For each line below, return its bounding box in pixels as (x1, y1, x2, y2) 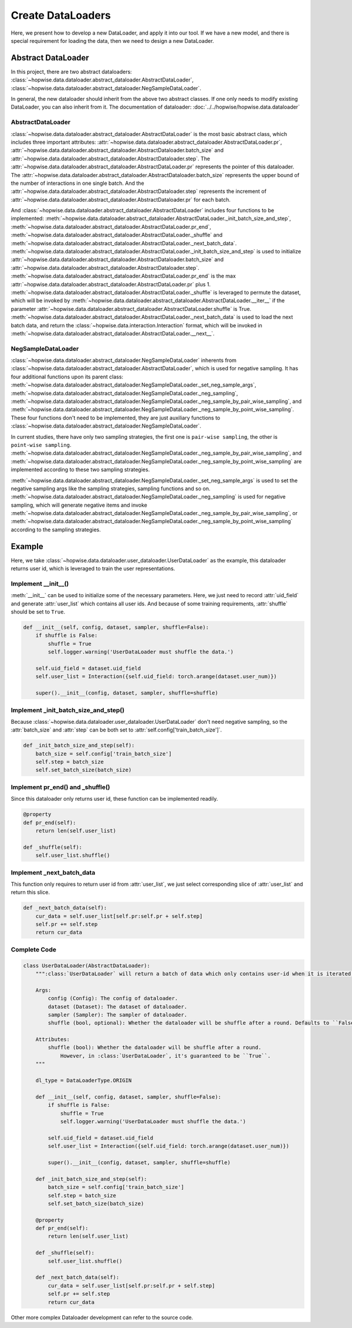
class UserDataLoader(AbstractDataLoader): (23, 962, 151, 969)
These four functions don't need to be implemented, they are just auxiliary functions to (11, 414, 221, 421)
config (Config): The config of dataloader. (48, 995, 178, 1002)
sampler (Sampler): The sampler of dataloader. (48, 1011, 188, 1018)
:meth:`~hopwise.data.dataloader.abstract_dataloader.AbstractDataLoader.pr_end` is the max (11, 273, 236, 280)
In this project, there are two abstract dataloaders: (11, 68, 132, 75)
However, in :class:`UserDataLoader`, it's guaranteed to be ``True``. (60, 1052, 271, 1059)
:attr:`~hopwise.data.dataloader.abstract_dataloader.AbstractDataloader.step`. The (11, 155, 211, 162)
